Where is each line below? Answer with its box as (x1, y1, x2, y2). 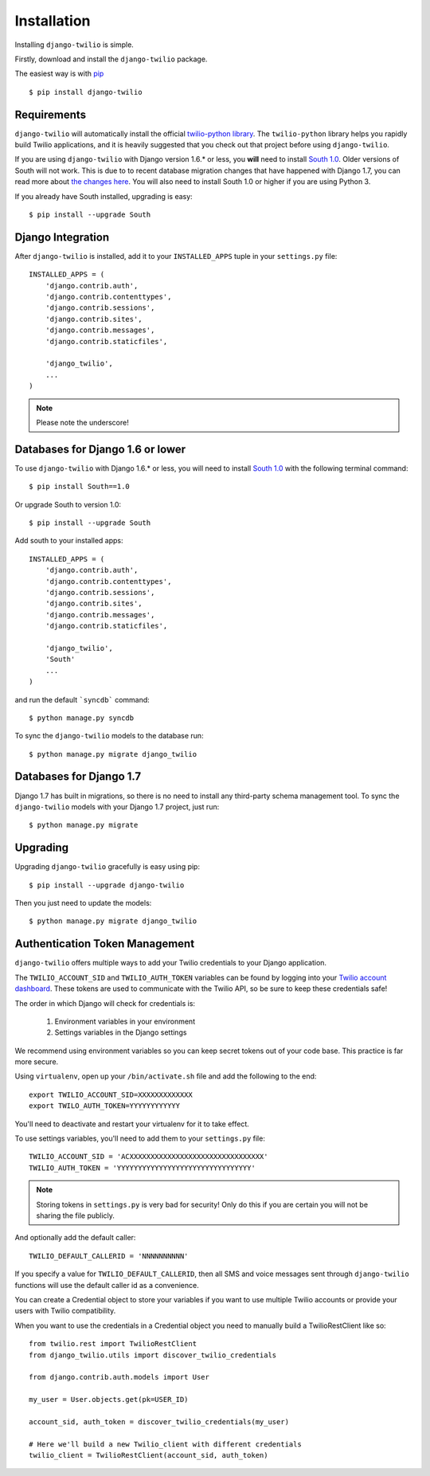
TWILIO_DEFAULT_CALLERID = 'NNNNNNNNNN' (29, 1251, 189, 1260)
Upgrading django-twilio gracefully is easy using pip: (14, 862, 201, 871)
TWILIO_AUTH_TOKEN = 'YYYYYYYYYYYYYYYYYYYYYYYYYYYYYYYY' (29, 1163, 256, 1173)
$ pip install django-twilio (29, 88, 143, 96)
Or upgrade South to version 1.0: (14, 499, 122, 509)
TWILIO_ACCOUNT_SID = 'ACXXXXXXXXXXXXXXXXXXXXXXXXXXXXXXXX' (29, 1152, 268, 1161)
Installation (14, 12, 91, 29)
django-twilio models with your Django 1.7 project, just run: (14, 801, 220, 812)
